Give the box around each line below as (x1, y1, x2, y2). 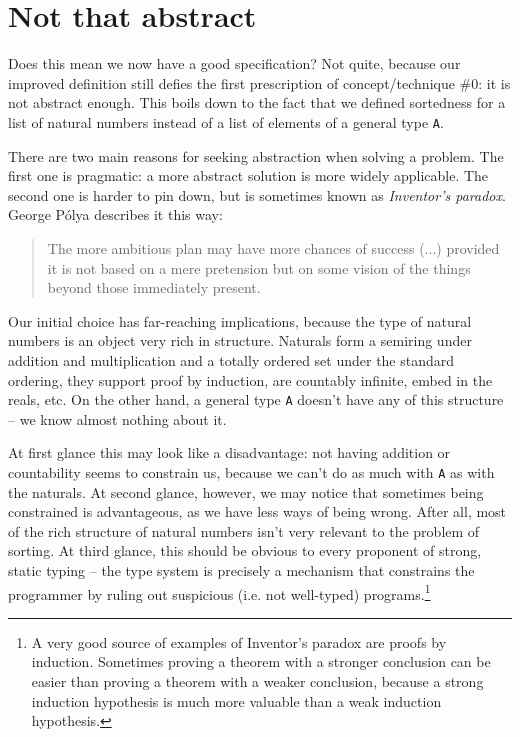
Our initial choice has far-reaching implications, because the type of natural (8, 310, 472, 331)
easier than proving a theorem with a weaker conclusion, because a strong (31, 671, 484, 691)
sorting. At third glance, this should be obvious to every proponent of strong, (8, 540, 482, 561)
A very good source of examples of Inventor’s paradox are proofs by (31, 631, 447, 652)
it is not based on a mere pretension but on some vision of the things (47, 257, 471, 278)
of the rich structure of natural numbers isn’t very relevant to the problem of (8, 520, 480, 541)
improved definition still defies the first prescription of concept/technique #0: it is (8, 72, 511, 93)
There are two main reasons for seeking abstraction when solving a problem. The (8, 145, 504, 166)
